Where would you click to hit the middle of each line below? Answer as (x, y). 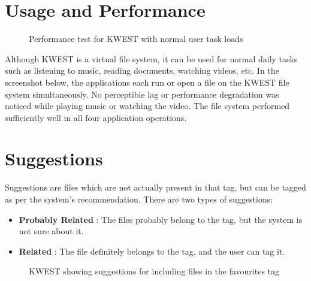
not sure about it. (51, 231)
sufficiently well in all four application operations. (96, 117)
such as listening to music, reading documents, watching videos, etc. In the (142, 70)
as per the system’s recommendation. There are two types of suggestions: (139, 199)
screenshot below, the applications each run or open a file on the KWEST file (147, 82)
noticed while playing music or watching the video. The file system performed (147, 106)
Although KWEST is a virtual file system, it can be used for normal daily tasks (151, 58)
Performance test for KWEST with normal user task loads (136, 39)
